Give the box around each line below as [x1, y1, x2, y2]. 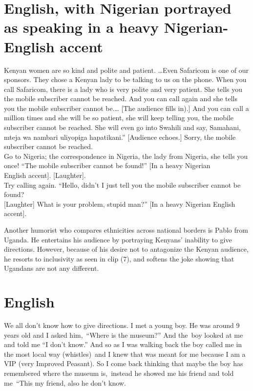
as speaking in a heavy [4, 17, 159, 37]
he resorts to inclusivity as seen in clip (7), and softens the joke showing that [4, 253, 234, 263]
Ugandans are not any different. [4, 263, 99, 273]
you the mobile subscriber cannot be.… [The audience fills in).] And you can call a [4, 103, 249, 113]
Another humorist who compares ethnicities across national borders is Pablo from [4, 225, 248, 235]
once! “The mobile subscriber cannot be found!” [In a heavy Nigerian [4, 160, 211, 171]
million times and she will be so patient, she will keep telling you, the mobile [4, 112, 234, 123]
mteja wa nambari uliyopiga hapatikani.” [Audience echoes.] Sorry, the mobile [4, 131, 236, 142]
